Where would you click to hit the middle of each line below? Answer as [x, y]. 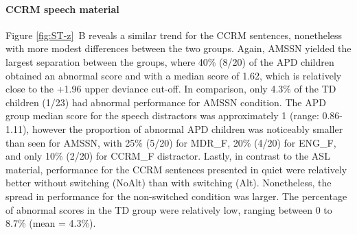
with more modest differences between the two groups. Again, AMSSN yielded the [178, 48]
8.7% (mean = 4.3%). [51, 223]
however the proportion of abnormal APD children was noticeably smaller [187, 128]
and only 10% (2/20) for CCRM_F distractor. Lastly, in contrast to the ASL [168, 156]
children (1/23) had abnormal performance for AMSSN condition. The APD [166, 102]
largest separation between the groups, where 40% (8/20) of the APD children [170, 61]
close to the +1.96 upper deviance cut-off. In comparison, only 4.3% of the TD [171, 89]
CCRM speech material [62, 9]
